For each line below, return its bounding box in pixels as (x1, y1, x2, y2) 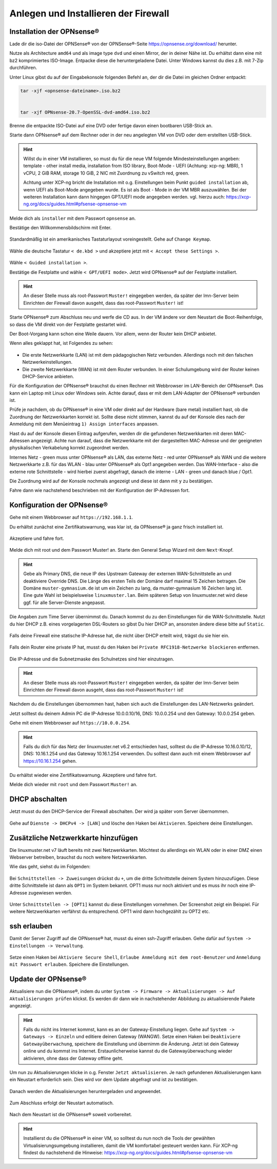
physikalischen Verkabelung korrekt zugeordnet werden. (9, 444, 129, 451)
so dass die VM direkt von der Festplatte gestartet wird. (9, 321, 127, 327)
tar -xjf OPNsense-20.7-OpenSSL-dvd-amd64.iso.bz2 (20, 109, 151, 115)
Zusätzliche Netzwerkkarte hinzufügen (9, 833, 138, 842)
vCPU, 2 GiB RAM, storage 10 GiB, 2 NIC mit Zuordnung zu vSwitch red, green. (23, 170, 189, 176)
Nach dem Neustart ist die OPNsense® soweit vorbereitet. (9, 1112, 132, 1118)
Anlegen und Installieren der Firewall (9, 8, 169, 19)
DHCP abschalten (9, 795, 67, 804)
